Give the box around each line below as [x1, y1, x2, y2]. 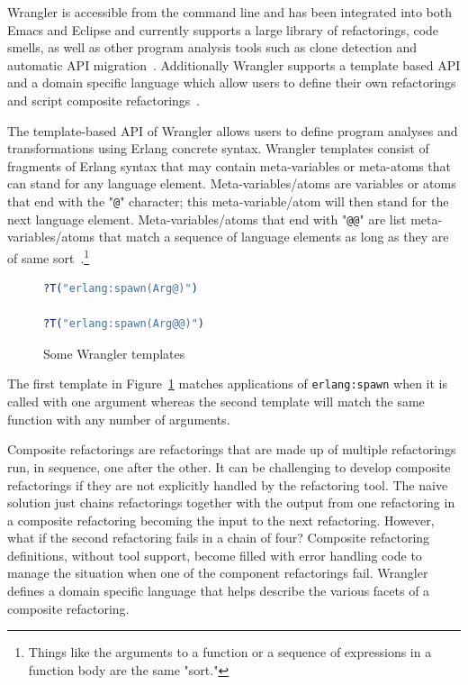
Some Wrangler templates [43, 343, 185, 362]
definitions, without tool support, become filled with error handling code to [7, 545, 422, 564]
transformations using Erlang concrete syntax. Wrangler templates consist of [7, 139, 429, 158]
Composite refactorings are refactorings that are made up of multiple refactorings [7, 440, 456, 459]
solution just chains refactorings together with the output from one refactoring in [7, 493, 455, 512]
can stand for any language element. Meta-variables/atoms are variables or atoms [7, 174, 456, 193]
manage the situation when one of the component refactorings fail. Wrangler [7, 563, 428, 582]
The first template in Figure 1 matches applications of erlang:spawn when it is [7, 374, 447, 393]
